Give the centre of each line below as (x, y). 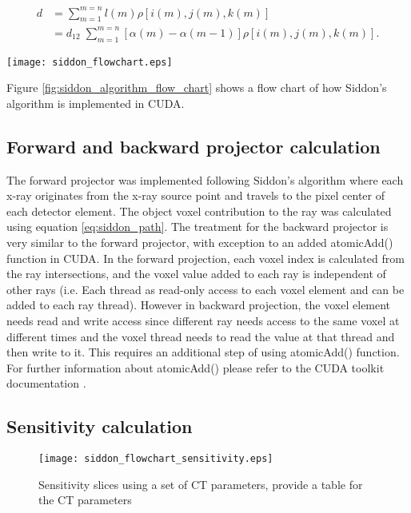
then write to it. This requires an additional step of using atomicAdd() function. (203, 352)
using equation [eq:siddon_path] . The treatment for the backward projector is (198, 227)
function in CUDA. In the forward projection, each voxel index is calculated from (205, 258)
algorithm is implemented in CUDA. (96, 103)
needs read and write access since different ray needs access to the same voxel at (203, 321)
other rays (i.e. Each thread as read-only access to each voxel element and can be (205, 289)
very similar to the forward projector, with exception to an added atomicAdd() (200, 243)
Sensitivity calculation (100, 426)
